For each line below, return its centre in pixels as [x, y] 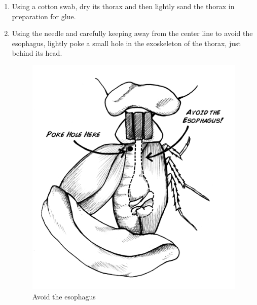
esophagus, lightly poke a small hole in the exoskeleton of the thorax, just [126, 43]
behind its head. [37, 53]
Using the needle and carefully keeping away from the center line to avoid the [132, 33]
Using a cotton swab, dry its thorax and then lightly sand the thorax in [123, 6]
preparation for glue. [44, 16]
